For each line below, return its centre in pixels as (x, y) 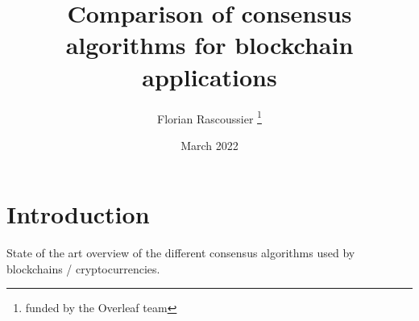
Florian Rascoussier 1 (209, 117)
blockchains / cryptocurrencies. (83, 268)
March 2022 (209, 145)
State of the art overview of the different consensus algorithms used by (181, 253)
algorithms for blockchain (209, 45)
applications (209, 76)
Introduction (78, 214)
